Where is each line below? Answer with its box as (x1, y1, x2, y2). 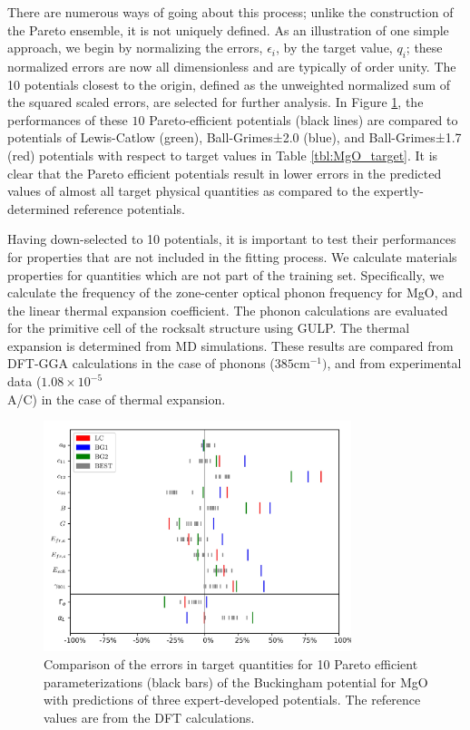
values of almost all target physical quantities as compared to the (7, 181, 370, 200)
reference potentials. (73, 199, 185, 218)
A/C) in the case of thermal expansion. (7, 389, 226, 408)
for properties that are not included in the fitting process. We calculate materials (7, 247, 457, 266)
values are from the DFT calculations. (44, 707, 255, 726)
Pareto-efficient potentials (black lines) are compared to (149, 110, 458, 129)
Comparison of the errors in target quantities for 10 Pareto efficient (44, 654, 418, 673)
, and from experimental (327, 354, 462, 373)
